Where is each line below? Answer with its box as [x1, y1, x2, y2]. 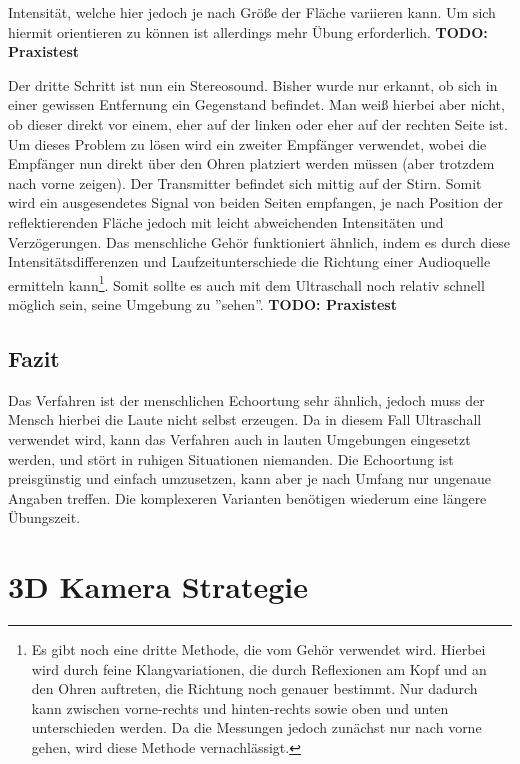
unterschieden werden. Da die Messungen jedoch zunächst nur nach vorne [31, 717, 482, 738]
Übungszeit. [8, 507, 81, 528]
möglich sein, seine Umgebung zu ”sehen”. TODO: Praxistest [8, 293, 397, 314]
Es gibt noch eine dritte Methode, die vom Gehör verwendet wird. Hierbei [31, 639, 486, 660]
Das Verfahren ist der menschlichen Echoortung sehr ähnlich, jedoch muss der [8, 389, 485, 410]
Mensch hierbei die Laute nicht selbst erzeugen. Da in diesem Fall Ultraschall [8, 409, 482, 430]
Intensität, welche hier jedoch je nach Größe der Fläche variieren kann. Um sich [8, 2, 496, 22]
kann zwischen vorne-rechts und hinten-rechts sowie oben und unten [31, 697, 449, 718]
